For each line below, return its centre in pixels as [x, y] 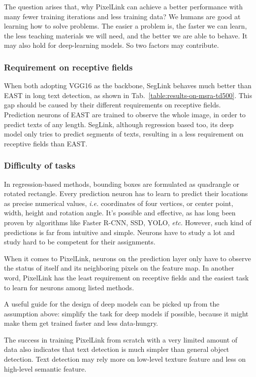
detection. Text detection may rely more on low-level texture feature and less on [125, 359]
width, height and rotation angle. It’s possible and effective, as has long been [120, 213]
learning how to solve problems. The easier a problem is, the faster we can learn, [126, 26]
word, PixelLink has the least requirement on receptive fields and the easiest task [127, 277]
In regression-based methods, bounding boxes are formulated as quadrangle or [122, 184]
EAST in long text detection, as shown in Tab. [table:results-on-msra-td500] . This [128, 95]
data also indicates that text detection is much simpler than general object [117, 349]
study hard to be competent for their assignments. [80, 242]
